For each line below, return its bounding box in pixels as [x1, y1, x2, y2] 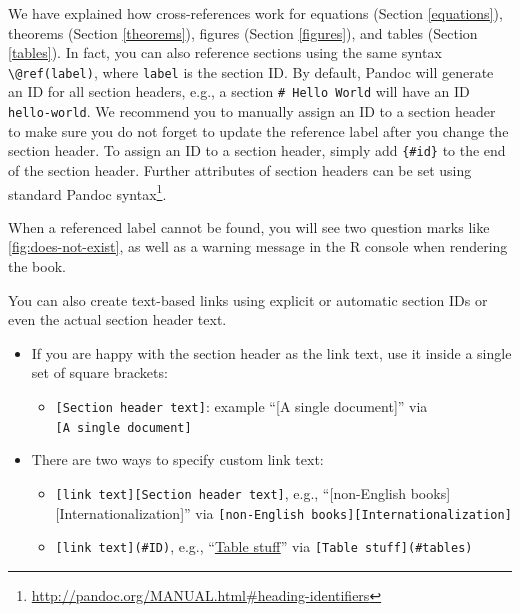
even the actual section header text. [8, 309, 227, 330]
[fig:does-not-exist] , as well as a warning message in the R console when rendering [8, 236, 508, 257]
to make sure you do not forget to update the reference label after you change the [8, 120, 509, 141]
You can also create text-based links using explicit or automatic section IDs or [8, 289, 488, 310]
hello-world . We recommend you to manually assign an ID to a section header [8, 101, 496, 122]
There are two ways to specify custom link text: [31, 449, 324, 470]
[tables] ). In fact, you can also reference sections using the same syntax [8, 42, 442, 63]
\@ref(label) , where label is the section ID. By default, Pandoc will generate [8, 61, 494, 82]
